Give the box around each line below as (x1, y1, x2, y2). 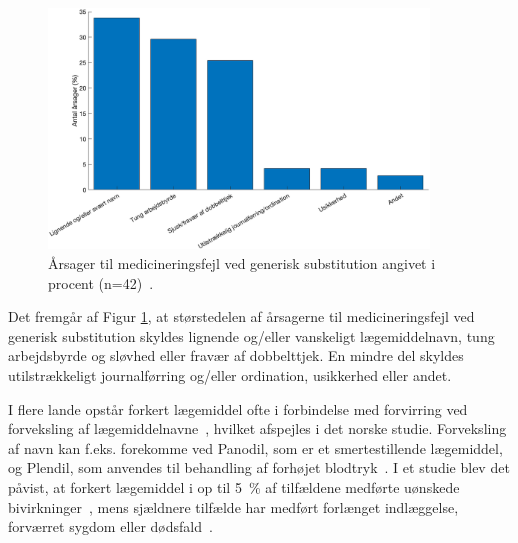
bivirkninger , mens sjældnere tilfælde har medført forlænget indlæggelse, (8, 496, 459, 517)
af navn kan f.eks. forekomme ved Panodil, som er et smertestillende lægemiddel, (8, 437, 503, 458)
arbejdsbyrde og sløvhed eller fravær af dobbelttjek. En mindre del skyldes (8, 345, 464, 366)
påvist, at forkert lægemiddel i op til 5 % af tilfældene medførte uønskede (8, 477, 460, 497)
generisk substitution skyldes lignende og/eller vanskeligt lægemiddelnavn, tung (8, 325, 495, 346)
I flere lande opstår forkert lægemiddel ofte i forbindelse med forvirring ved (8, 398, 468, 419)
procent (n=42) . (48, 272, 154, 293)
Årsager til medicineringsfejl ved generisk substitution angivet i (48, 253, 436, 274)
